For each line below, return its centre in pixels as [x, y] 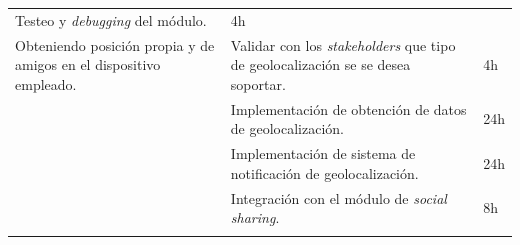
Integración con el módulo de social [338, 197]
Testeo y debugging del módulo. [111, 19]
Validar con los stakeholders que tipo [343, 44]
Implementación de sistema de [323, 153]
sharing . [255, 217]
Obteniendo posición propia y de [115, 44]
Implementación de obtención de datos [348, 108]
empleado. [46, 83]
